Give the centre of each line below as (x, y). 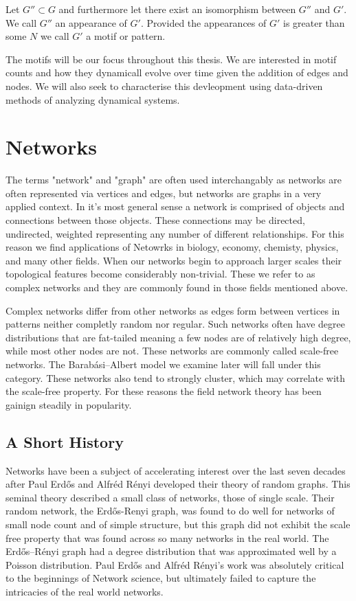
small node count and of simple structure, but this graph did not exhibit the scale (178, 524)
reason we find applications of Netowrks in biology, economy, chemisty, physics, (172, 247)
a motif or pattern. (126, 36)
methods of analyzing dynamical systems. (93, 99)
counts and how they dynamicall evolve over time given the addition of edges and (177, 72)
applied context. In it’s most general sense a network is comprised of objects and (175, 206)
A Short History (65, 441)
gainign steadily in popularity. (69, 404)
